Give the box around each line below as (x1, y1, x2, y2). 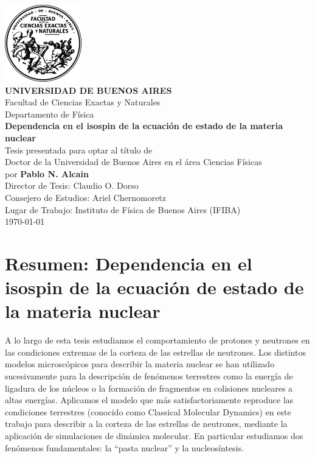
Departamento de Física (5, 107, 94, 120)
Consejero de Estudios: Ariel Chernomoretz (5, 191, 167, 203)
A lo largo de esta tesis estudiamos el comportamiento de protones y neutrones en (5, 334, 310, 347)
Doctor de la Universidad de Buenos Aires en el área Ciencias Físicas (5, 155, 262, 168)
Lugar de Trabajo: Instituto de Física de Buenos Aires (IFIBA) (5, 203, 241, 216)
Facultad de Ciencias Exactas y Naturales (5, 96, 161, 108)
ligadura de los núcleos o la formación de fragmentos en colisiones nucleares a (5, 381, 293, 394)
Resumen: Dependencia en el (5, 250, 252, 275)
